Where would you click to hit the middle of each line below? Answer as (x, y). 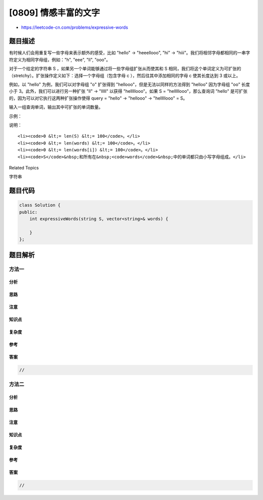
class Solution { (40, 205)
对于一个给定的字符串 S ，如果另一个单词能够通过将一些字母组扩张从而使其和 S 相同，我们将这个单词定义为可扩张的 (125, 69)
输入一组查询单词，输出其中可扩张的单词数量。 (56, 107)
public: (28, 212)
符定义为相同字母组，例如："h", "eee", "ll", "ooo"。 (60, 60)
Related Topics (24, 167)
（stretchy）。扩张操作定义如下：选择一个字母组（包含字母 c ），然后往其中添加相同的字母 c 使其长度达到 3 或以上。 (125, 75)
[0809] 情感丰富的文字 (54, 13)
